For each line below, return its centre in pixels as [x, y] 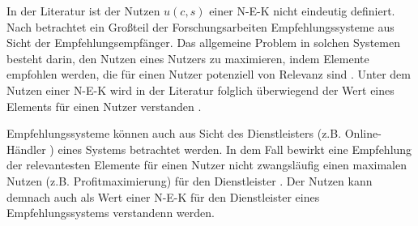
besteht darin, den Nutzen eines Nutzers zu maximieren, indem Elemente [188, 58]
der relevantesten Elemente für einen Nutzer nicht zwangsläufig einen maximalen [207, 165]
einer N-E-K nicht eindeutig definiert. [302, 11]
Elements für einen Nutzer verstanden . [104, 106]
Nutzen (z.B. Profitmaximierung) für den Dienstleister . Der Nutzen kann [190, 180]
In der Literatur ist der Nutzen [83, 11]
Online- [363, 133]
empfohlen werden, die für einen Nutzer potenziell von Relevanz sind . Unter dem [209, 74]
